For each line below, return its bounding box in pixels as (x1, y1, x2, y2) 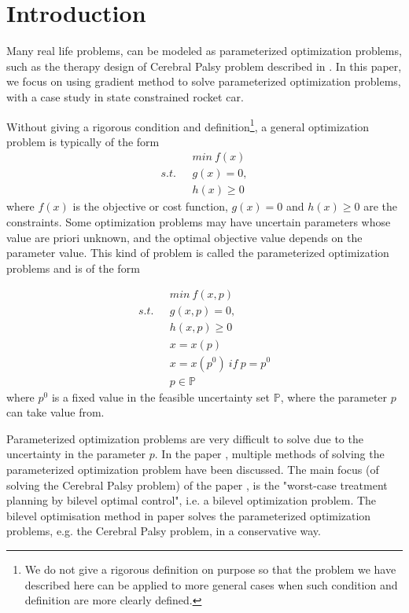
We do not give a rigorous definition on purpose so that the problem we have (24, 560, 396, 577)
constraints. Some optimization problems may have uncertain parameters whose (6, 214, 391, 230)
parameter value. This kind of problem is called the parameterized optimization (6, 244, 389, 261)
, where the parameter (280, 388, 388, 405)
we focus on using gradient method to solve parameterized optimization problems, (6, 73, 401, 90)
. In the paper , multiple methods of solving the (154, 446, 385, 462)
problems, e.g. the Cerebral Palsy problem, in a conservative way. (6, 523, 321, 539)
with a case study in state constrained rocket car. (6, 88, 244, 105)
